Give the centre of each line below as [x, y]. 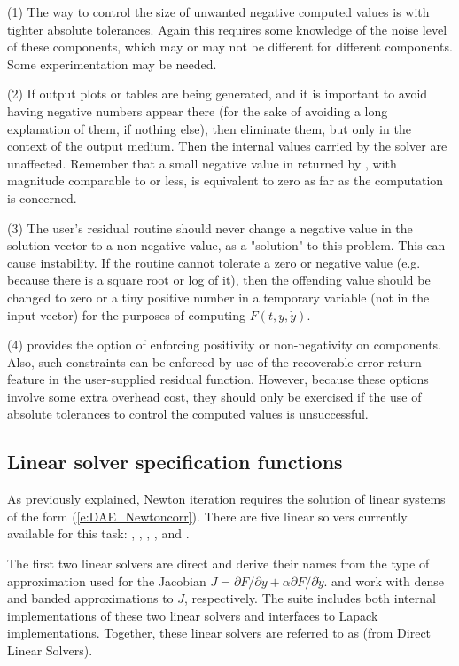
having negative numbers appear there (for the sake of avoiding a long [198, 110]
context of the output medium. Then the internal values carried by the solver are [227, 146]
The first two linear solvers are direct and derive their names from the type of [218, 564]
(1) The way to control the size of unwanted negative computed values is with [218, 12]
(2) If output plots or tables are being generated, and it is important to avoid [218, 94]
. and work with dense [384, 580]
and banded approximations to [90, 598]
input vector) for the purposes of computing [127, 314]
